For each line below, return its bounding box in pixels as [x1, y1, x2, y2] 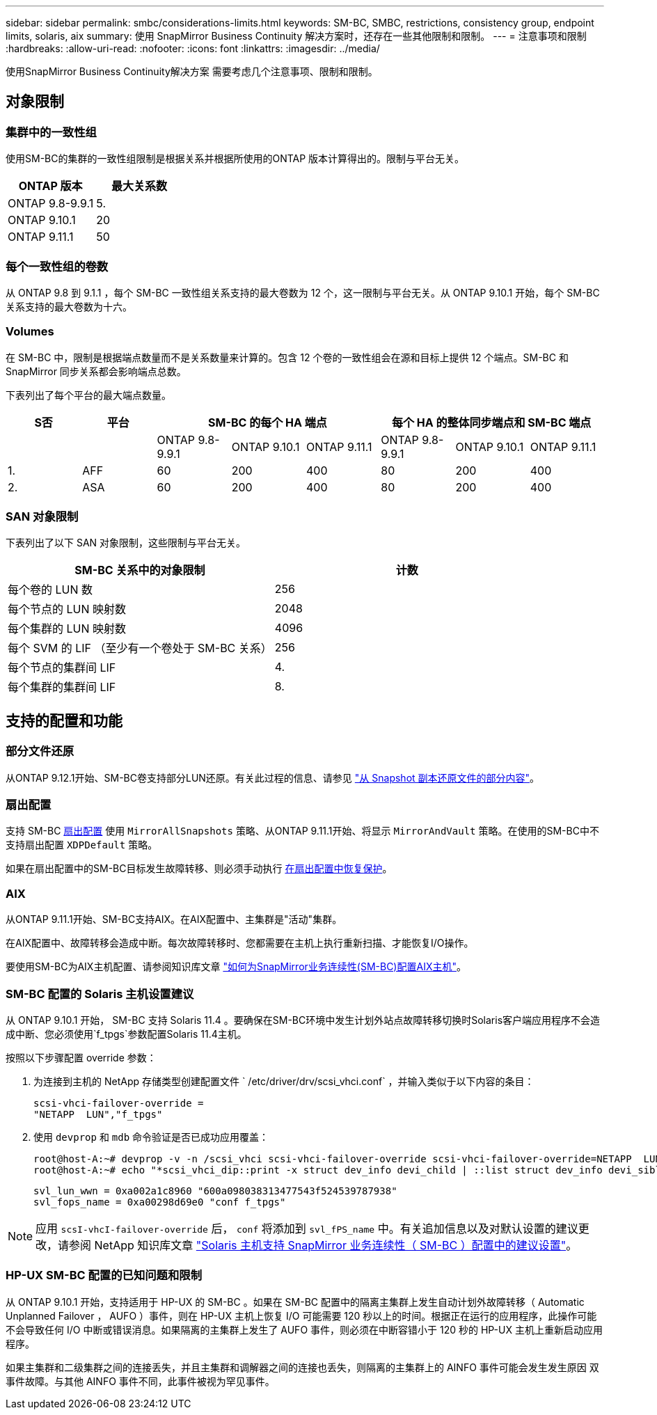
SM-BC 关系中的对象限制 [74, 563, 205, 578]
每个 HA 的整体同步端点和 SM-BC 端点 [391, 415, 592, 429]
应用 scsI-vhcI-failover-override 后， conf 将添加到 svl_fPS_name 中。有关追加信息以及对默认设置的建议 [35, 1221, 578, 1235]
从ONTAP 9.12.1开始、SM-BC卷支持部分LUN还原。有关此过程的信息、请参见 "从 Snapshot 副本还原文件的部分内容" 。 [6, 771, 540, 784]
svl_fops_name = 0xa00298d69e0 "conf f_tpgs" [33, 1196, 286, 1208]
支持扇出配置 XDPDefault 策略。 [6, 839, 158, 851]
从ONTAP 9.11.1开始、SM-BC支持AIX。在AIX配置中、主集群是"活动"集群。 [6, 913, 342, 926]
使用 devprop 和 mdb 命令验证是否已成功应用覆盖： [33, 1130, 269, 1143]
